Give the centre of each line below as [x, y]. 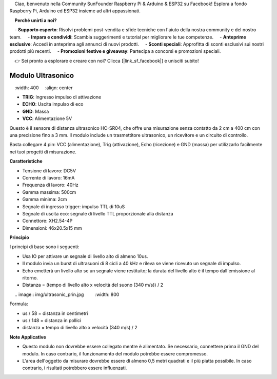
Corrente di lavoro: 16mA [48, 177]
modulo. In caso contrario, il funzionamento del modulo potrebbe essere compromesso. [115, 353]
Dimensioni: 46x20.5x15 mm [52, 228]
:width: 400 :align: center [44, 88]
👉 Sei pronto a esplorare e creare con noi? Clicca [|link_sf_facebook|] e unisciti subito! [107, 61]
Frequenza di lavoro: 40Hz [51, 185]
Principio [19, 237]
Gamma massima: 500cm [49, 192]
